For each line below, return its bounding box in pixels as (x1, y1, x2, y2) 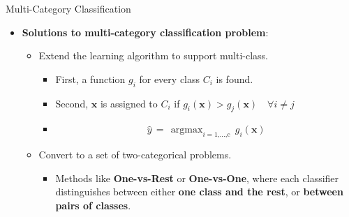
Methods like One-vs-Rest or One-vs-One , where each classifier (55, 170, 339, 185)
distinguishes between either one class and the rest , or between (55, 184, 343, 199)
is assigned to (100, 96, 158, 110)
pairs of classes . (55, 197, 131, 212)
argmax (170, 125, 203, 135)
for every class (139, 71, 200, 86)
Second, (55, 96, 89, 110)
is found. (216, 71, 253, 86)
